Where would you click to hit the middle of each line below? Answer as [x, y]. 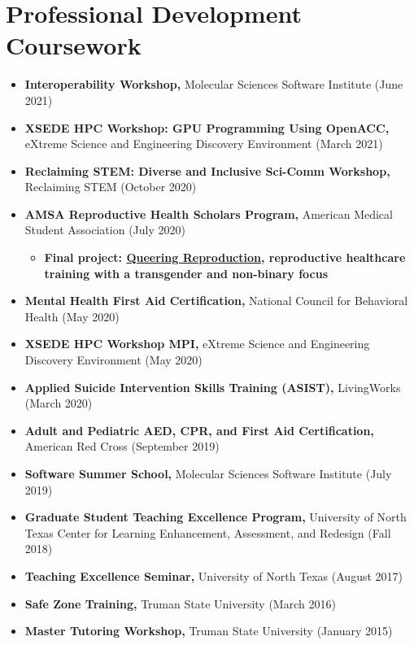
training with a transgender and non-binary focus [186, 273]
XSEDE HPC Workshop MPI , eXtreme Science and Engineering [197, 344]
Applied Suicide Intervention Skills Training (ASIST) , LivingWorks [213, 387]
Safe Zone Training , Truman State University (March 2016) [180, 603]
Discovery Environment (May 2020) [113, 360]
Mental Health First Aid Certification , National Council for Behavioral [216, 301]
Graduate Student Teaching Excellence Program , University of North [216, 517]
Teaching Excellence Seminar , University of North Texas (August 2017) [214, 575]
